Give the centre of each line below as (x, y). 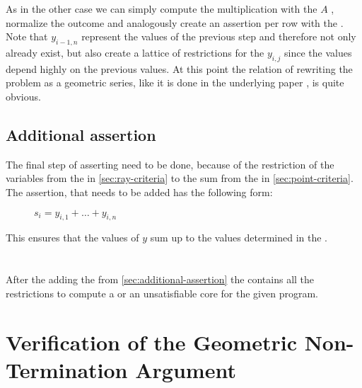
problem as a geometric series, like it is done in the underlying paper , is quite (175, 82)
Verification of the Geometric (151, 342)
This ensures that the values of (72, 238)
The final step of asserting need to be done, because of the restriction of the (170, 164)
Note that (27, 36)
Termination (67, 369)
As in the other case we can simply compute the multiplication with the (162, 8)
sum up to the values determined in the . (239, 238)
